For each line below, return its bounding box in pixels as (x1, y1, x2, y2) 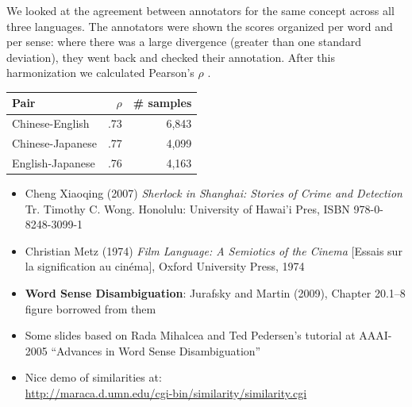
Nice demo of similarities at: (25, 369, 162, 386)
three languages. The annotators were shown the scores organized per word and (6, 17, 393, 34)
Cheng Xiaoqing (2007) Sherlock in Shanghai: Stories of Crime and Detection (25, 185, 402, 202)
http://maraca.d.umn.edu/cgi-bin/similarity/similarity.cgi (25, 385, 307, 401)
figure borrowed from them (25, 300, 156, 317)
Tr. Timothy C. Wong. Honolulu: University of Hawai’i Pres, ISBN (25, 200, 350, 217)
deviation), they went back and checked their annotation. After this (6, 48, 335, 65)
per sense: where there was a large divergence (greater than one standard (6, 33, 362, 50)
